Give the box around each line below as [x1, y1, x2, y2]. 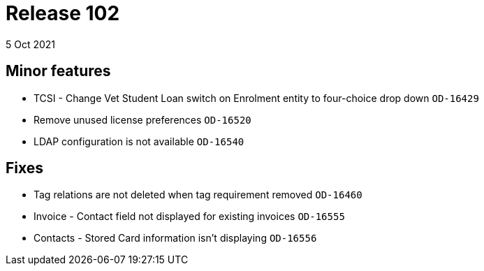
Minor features [6, 62, 111, 80]
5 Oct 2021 [6, 38, 56, 50]
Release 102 [6, 1, 120, 25]
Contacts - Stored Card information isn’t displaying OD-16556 [34, 232, 317, 244]
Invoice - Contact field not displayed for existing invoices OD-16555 [34, 210, 345, 223]
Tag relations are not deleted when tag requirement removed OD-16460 [34, 189, 362, 201]
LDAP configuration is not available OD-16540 [34, 135, 244, 147]
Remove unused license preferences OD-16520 [34, 113, 251, 126]
